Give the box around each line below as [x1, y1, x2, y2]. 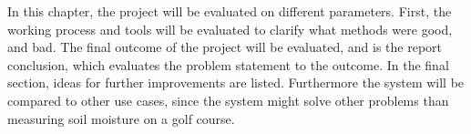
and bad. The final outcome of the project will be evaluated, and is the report [7, 37, 442, 57]
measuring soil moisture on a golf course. [7, 108, 235, 128]
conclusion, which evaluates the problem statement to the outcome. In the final [7, 55, 449, 74]
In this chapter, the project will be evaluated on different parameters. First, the [7, 2, 452, 20]
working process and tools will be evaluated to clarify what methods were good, [7, 19, 453, 38]
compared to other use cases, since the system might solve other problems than [7, 90, 449, 109]
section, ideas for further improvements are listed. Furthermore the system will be [7, 73, 465, 92]
